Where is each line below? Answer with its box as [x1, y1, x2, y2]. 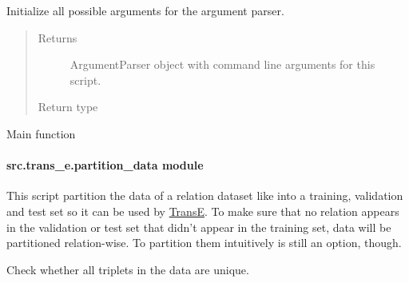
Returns [38, 29, 77, 46]
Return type [38, 98, 98, 115]
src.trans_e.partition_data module [6, 157, 204, 173]
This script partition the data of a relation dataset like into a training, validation [6, 187, 403, 204]
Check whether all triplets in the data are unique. [6, 261, 249, 277]
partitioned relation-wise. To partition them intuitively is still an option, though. [6, 234, 402, 251]
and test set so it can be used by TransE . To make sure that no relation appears [6, 202, 399, 219]
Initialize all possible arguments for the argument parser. [6, 2, 284, 18]
